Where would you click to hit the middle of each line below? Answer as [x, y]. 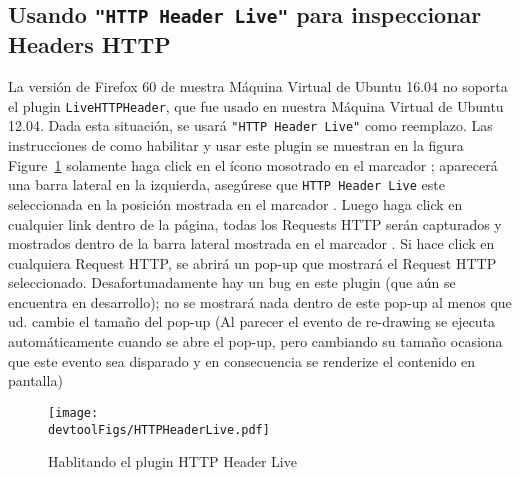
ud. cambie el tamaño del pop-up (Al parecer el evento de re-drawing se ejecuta [252, 321]
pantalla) [35, 380]
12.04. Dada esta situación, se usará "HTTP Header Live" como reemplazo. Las [250, 125]
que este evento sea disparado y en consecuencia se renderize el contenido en [242, 360]
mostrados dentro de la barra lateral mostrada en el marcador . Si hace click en [251, 243]
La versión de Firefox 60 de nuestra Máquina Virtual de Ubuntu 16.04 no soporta [258, 86]
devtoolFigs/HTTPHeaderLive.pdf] [159, 429]
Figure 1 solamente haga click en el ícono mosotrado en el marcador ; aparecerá [253, 164]
